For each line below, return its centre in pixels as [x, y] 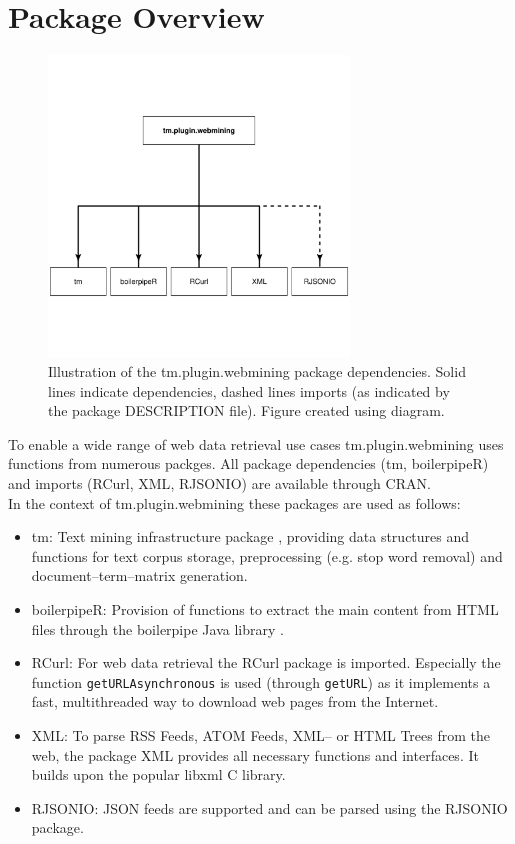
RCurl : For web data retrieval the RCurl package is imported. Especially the [266, 662]
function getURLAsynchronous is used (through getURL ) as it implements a [261, 681]
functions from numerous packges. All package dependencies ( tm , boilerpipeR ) [248, 463]
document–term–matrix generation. [139, 575]
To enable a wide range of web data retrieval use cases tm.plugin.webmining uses [256, 443]
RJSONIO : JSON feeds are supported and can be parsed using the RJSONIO [269, 807]
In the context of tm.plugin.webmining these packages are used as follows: [234, 502]
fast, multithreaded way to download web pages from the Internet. [235, 701]
